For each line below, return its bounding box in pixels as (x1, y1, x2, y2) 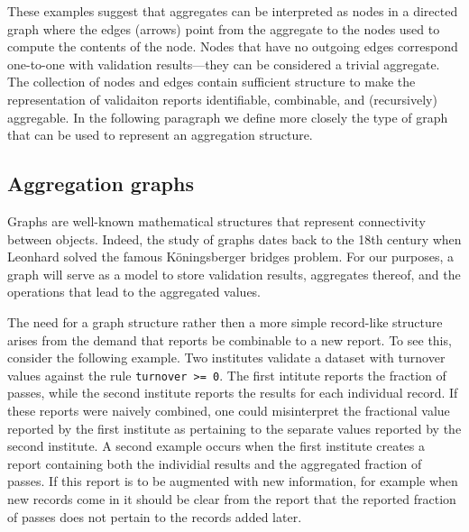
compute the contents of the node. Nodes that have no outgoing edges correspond (7, 37, 458, 56)
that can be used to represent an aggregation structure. (7, 125, 313, 144)
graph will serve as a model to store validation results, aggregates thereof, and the (7, 264, 461, 283)
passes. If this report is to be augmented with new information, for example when (7, 472, 458, 491)
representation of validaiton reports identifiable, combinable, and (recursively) (7, 89, 437, 108)
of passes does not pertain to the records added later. (7, 507, 302, 526)
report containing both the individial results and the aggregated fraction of (7, 454, 422, 472)
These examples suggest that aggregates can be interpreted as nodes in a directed (7, 2, 458, 20)
